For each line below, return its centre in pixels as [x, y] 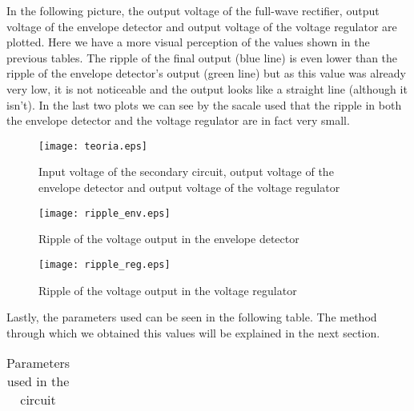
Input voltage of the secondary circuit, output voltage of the [186, 172]
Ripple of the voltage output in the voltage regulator [168, 290]
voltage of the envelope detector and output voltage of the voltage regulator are [202, 26]
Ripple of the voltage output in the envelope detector [169, 239]
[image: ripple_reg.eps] [105, 264]
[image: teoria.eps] [93, 146]
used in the [38, 381]
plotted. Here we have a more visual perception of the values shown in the [188, 42]
